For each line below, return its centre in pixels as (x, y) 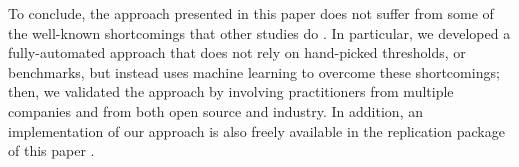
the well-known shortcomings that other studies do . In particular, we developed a (259, 32)
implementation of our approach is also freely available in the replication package (256, 130)
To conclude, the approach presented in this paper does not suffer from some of (251, 13)
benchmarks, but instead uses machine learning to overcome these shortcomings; (254, 71)
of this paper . (51, 150)
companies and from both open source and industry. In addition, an (215, 110)
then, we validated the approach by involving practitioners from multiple (231, 91)
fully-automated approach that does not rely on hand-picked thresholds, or (237, 52)
